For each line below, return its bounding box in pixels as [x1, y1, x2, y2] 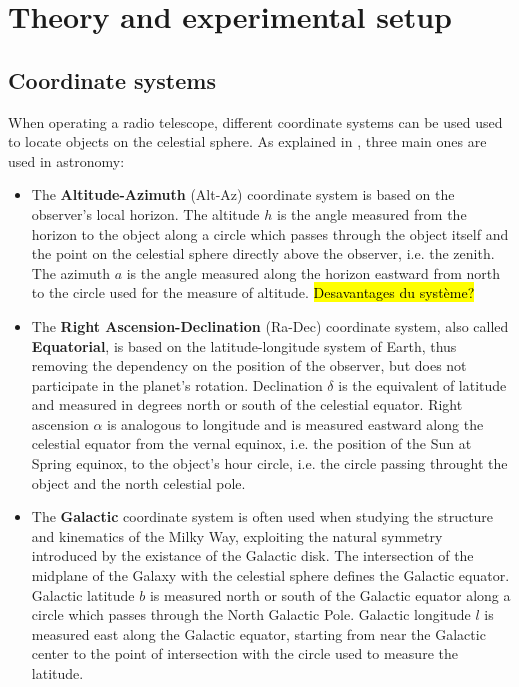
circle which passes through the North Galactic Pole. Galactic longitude [31, 604, 471, 625]
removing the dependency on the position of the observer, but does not [31, 355, 467, 376]
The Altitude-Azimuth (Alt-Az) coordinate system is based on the [31, 184, 455, 205]
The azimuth [31, 262, 110, 283]
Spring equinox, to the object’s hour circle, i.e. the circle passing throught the [31, 453, 508, 474]
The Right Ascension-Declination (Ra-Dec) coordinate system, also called [31, 315, 509, 336]
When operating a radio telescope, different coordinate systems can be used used [8, 111, 503, 132]
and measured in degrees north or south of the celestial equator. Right [31, 394, 463, 415]
